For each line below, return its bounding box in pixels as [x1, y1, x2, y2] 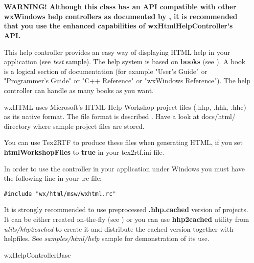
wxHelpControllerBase [4, 249, 71, 260]
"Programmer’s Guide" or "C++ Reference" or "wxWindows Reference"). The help [4, 75, 251, 86]
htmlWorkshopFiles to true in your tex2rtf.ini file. [4, 146, 164, 157]
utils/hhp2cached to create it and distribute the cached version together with [4, 223, 233, 234]
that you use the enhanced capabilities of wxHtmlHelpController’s [4, 21, 233, 31]
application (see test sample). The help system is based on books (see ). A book [4, 56, 246, 67]
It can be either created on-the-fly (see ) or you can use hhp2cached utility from [4, 214, 249, 224]
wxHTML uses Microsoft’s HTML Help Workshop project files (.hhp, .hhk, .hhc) [4, 101, 246, 112]
